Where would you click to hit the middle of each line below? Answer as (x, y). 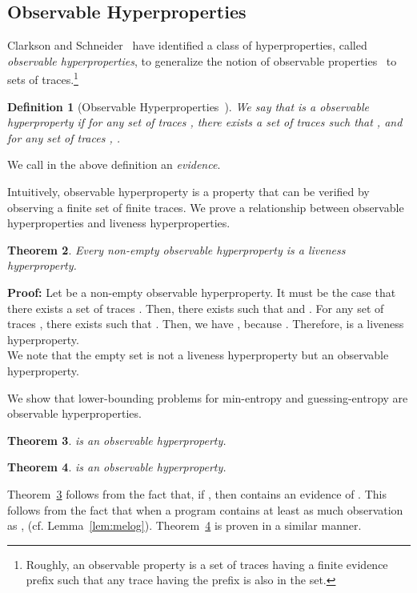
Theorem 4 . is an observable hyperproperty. (117, 467)
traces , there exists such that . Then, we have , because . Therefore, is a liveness (206, 324)
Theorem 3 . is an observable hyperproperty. (117, 440)
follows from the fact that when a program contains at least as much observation (205, 509)
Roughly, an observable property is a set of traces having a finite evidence (207, 564)
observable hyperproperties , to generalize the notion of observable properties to (202, 60)
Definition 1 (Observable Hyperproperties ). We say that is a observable (188, 106)
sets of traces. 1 (43, 78)
